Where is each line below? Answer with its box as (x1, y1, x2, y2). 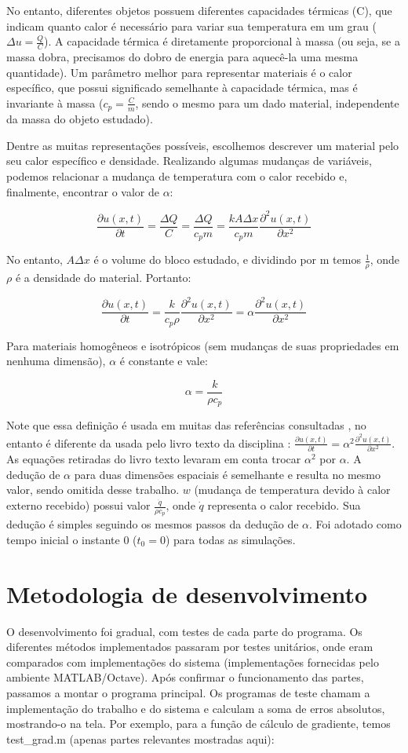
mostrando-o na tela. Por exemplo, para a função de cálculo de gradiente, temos (6, 715, 391, 732)
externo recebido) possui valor (6, 497, 151, 513)
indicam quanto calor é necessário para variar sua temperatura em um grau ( (6, 17, 377, 34)
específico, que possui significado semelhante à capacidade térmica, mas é (6, 79, 358, 96)
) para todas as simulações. (165, 531, 296, 547)
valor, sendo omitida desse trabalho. (6, 481, 180, 498)
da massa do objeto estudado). (6, 111, 153, 127)
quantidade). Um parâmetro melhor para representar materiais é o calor (6, 64, 352, 80)
